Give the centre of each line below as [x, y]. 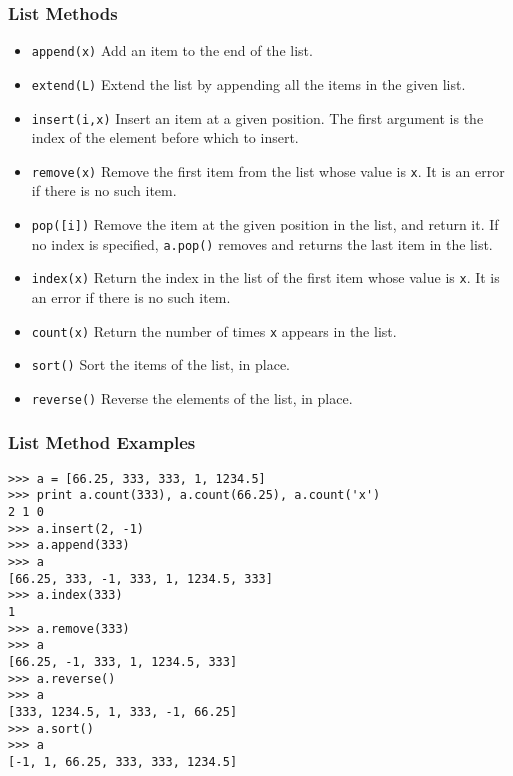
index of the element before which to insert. [165, 137]
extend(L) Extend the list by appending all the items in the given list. [248, 83]
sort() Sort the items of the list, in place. [160, 364]
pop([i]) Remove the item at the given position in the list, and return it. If [265, 224]
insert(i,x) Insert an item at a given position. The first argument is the [257, 117]
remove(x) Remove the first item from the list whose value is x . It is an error [268, 170]
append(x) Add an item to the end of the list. [172, 50]
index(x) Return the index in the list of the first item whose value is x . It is [265, 277]
